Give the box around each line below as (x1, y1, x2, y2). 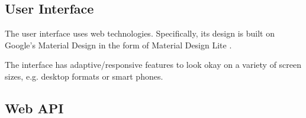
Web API (5, 99, 64, 117)
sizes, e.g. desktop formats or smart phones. (5, 70, 163, 82)
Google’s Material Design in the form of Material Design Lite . (5, 38, 232, 51)
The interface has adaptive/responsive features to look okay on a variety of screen (5, 58, 302, 71)
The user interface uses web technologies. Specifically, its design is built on (5, 27, 275, 40)
